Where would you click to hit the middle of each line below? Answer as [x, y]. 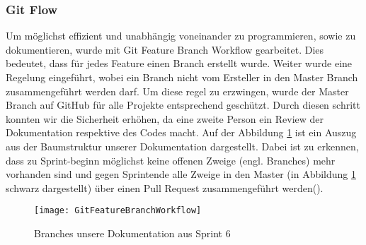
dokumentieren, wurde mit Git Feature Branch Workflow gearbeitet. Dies [165, 49]
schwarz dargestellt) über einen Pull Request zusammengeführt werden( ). [165, 187]
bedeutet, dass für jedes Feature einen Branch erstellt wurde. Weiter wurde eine [179, 63]
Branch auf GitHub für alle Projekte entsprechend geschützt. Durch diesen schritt [183, 105]
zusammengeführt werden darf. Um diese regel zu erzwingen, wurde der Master [177, 91]
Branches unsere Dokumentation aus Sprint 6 [132, 233]
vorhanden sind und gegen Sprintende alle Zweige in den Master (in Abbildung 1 [181, 174]
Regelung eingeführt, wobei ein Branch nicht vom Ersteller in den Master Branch [182, 77]
